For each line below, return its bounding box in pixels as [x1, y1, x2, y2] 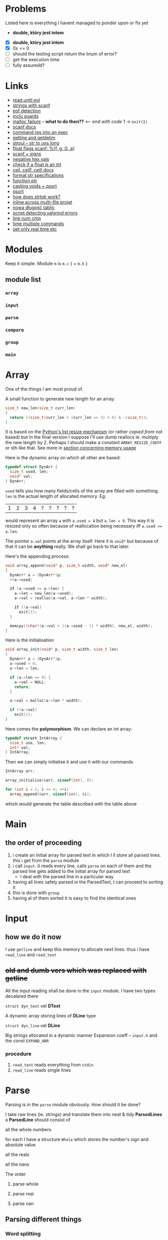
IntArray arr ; [5, 768, 35, 774]
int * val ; [10, 745, 30, 750]
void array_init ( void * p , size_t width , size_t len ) [5, 647, 119, 652]
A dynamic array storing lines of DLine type [5, 1012, 96, 1018]
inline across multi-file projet [12, 199, 72, 205]
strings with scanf [12, 102, 51, 109]
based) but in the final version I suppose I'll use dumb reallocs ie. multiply [5, 434, 158, 440]
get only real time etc [12, 226, 57, 232]
